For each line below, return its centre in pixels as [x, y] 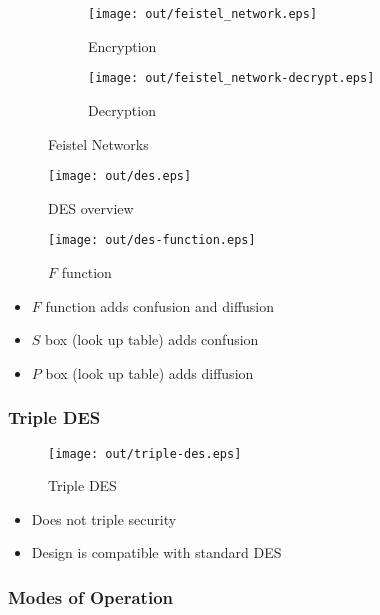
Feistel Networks [98, 143]
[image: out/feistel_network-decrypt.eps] [231, 78]
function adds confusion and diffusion [160, 305]
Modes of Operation [91, 596]
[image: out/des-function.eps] [152, 240]
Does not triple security [104, 518]
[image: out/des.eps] [120, 176]
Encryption [122, 45]
